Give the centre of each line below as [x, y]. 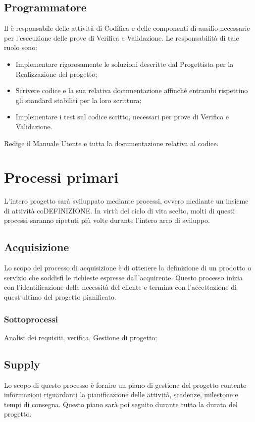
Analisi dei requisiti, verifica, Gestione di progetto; [81, 337]
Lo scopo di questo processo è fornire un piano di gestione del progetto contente [125, 385]
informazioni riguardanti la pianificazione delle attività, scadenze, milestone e [121, 395]
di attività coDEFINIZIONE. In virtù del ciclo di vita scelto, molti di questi [120, 210]
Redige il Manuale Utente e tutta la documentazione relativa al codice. [111, 143]
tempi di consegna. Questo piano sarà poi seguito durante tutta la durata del [121, 404]
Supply [22, 364]
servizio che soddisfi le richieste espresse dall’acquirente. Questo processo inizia [123, 277]
